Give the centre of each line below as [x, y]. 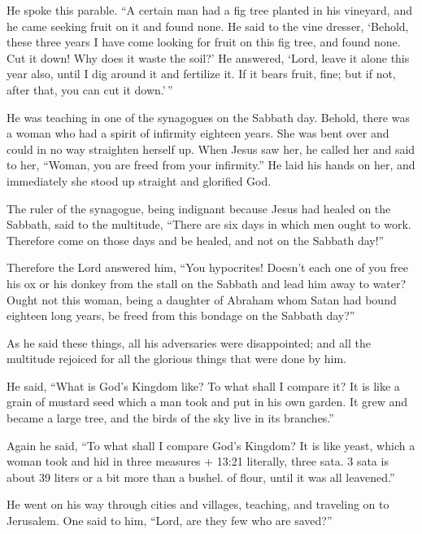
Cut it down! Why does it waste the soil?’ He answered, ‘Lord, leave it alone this [208, 57]
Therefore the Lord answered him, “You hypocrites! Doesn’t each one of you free [207, 267]
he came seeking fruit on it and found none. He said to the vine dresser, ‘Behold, [208, 26]
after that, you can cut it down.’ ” [90, 89]
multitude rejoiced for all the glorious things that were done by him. [176, 359]
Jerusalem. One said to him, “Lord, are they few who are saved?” [170, 521]
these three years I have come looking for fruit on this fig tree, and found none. [204, 42]
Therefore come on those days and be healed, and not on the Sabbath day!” [196, 240]
